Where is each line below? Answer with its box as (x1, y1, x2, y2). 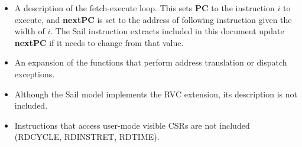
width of (14, 25, 45, 37)
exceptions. (14, 67, 55, 80)
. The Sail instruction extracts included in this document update (50, 25, 284, 37)
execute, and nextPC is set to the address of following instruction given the (14, 13, 292, 25)
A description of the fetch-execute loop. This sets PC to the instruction (14, 2, 275, 14)
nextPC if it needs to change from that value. (14, 36, 184, 48)
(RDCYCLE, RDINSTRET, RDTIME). (14, 130, 160, 143)
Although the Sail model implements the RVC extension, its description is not (14, 87, 297, 100)
